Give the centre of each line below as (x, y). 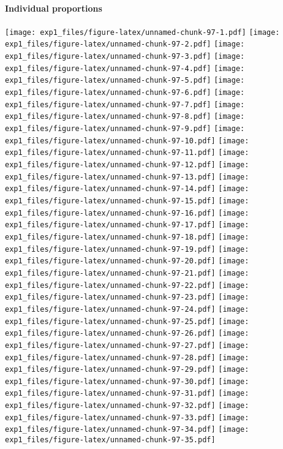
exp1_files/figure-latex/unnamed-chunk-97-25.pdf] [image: (127, 321)
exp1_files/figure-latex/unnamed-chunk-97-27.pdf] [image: (127, 345)
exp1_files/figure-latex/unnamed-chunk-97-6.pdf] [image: (125, 93)
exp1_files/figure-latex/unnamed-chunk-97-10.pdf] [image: (127, 141)
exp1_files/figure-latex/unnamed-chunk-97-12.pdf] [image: (127, 165)
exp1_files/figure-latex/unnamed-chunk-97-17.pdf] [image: (127, 225)
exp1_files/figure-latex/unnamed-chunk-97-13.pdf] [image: (127, 177)
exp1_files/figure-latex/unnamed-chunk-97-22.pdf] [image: (127, 285)
